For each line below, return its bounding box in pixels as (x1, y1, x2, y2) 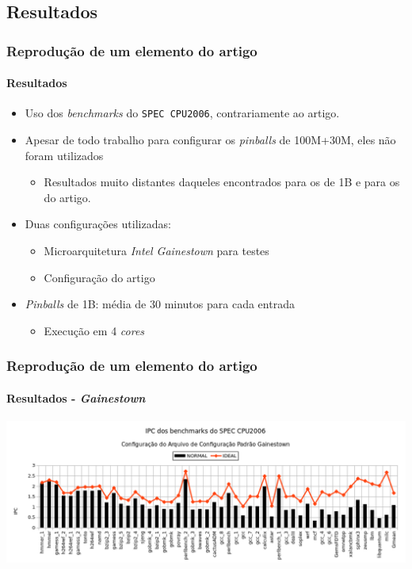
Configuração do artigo (44, 269, 155, 285)
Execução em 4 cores (44, 322, 145, 338)
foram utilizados (25, 147, 104, 163)
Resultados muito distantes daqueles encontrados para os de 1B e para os (44, 174, 400, 190)
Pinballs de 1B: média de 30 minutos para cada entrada (25, 296, 295, 312)
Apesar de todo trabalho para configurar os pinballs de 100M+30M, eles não (25, 132, 396, 148)
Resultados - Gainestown (6, 389, 146, 406)
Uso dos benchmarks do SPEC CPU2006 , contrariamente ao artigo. (25, 105, 340, 121)
